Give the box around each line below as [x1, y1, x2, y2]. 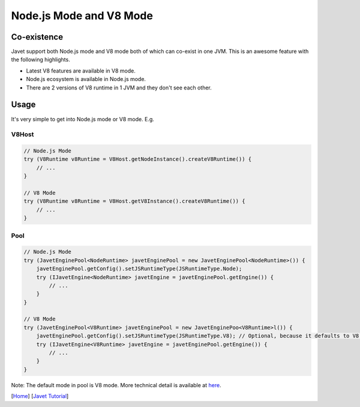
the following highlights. [11, 56, 70, 63]
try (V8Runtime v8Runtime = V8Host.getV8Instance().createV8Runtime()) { [23, 198, 245, 205]
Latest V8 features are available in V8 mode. [26, 67, 136, 74]
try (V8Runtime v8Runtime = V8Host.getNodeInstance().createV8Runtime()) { [23, 156, 252, 163]
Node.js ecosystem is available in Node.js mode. [26, 76, 146, 83]
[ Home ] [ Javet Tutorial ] [11, 393, 69, 400]
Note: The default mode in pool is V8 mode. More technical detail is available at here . [11, 381, 221, 388]
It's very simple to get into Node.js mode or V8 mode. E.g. [11, 115, 154, 122]
